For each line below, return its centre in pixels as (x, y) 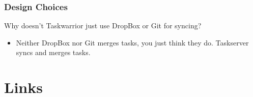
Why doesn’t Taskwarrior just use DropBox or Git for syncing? (103, 26)
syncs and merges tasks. (53, 52)
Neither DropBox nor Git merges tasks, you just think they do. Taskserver (132, 42)
